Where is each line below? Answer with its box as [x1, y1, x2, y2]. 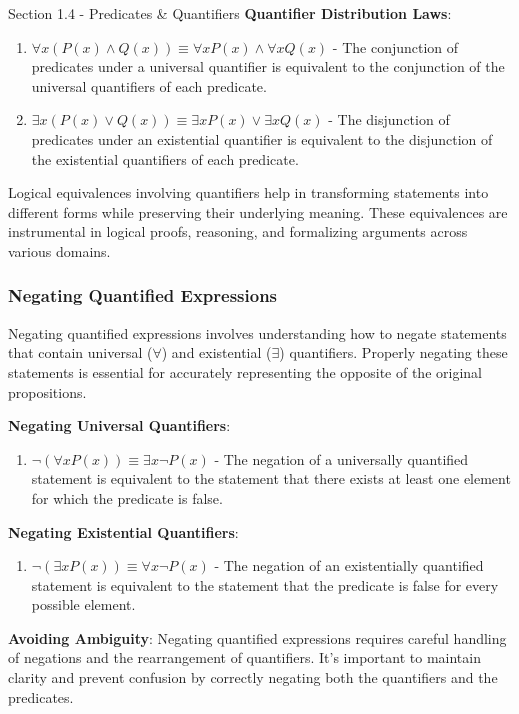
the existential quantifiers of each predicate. [31, 148, 299, 169]
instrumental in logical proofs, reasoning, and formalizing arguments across [8, 221, 468, 242]
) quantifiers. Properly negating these [279, 342, 508, 363]
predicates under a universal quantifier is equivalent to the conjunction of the [31, 56, 505, 77]
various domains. [8, 240, 111, 261]
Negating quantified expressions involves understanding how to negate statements [8, 322, 507, 343]
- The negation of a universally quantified [214, 448, 469, 469]
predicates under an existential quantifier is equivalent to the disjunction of [31, 128, 493, 149]
